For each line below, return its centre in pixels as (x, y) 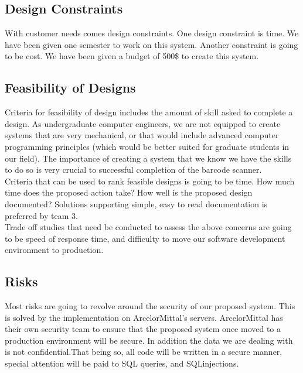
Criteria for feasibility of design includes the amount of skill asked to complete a (149, 112)
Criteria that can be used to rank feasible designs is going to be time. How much (150, 181)
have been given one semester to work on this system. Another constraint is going (151, 44)
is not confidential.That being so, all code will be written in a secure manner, (144, 352)
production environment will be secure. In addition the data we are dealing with (149, 340)
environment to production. (54, 250)
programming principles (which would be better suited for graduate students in (147, 146)
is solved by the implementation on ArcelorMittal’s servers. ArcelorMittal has (144, 317)
